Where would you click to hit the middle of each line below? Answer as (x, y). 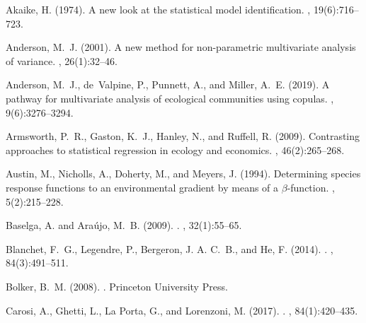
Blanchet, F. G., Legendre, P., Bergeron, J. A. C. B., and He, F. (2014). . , (170, 248)
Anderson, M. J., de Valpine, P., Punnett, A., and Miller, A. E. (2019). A (168, 84)
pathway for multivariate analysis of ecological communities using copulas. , (170, 98)
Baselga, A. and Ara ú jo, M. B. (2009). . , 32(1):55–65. (124, 225)
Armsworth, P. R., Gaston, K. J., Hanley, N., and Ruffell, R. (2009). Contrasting (183, 136)
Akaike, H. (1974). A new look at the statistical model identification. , (158, 9)
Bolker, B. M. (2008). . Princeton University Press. (117, 286)
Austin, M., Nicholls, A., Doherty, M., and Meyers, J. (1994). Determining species (183, 174)
